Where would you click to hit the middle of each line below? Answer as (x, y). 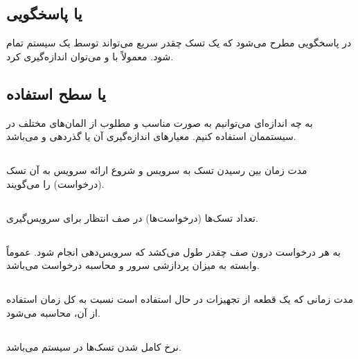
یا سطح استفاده (56, 93)
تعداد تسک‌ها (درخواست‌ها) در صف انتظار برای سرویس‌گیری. (132, 217)
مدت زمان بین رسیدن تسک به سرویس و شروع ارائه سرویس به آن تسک (157, 170)
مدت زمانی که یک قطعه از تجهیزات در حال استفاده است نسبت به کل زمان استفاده (180, 299)
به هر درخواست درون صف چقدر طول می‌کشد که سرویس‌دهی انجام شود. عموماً (173, 251)
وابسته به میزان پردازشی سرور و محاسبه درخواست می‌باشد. (133, 265)
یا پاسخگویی (44, 14)
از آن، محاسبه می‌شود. (53, 312)
